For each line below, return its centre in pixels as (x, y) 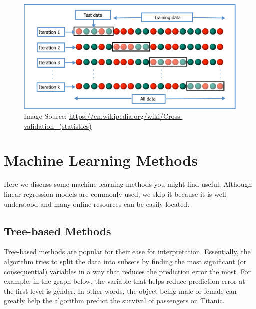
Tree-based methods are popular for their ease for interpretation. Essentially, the (127, 252)
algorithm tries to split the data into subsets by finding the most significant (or (125, 261)
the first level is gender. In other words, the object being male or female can (120, 291)
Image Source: (45, 116)
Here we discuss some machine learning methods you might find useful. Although (128, 184)
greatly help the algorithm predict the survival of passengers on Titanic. (114, 301)
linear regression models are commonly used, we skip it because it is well (115, 194)
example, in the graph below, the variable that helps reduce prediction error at (125, 281)
